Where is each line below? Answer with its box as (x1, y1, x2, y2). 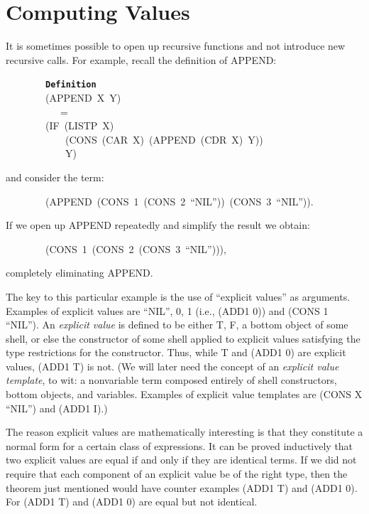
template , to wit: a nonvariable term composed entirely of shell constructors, (6, 373, 337, 387)
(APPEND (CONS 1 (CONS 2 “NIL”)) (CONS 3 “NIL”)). (45, 193, 314, 208)
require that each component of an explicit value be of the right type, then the (6, 466, 348, 481)
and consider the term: (6, 169, 104, 184)
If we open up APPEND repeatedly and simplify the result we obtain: (6, 218, 310, 232)
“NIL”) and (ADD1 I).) (6, 400, 108, 415)
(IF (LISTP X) (45, 118, 114, 133)
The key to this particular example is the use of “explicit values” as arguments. (6, 289, 351, 304)
